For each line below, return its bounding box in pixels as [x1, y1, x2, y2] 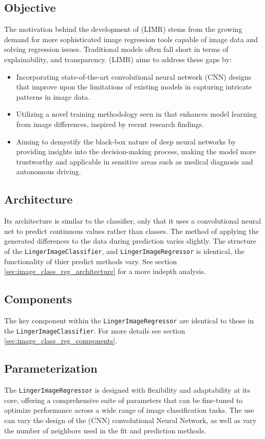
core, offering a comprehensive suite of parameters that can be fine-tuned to [4, 394, 243, 405]
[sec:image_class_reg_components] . [4, 335, 118, 346]
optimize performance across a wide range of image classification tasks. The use [4, 405, 254, 415]
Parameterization [4, 360, 98, 376]
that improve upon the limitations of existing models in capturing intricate [16, 81, 252, 92]
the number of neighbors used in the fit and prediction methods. [4, 425, 206, 435]
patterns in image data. [16, 91, 90, 102]
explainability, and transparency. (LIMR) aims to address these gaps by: [4, 53, 232, 64]
